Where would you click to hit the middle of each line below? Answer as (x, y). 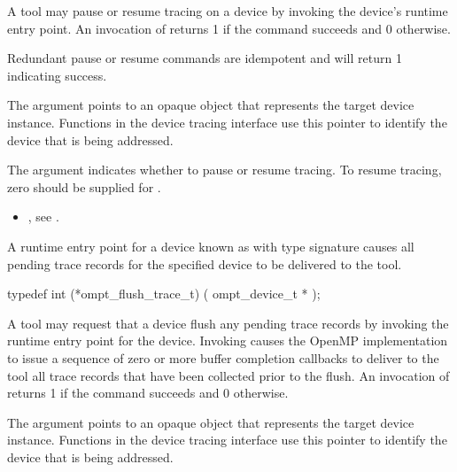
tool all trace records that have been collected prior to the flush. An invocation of (228, 375)
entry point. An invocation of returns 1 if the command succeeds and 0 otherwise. (229, 28)
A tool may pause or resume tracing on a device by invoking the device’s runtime (228, 11)
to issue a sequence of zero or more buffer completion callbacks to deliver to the (223, 357)
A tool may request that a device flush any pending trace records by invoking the (228, 323)
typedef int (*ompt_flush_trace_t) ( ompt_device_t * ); (164, 294)
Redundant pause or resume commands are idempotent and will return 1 (205, 58)
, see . (43, 217)
